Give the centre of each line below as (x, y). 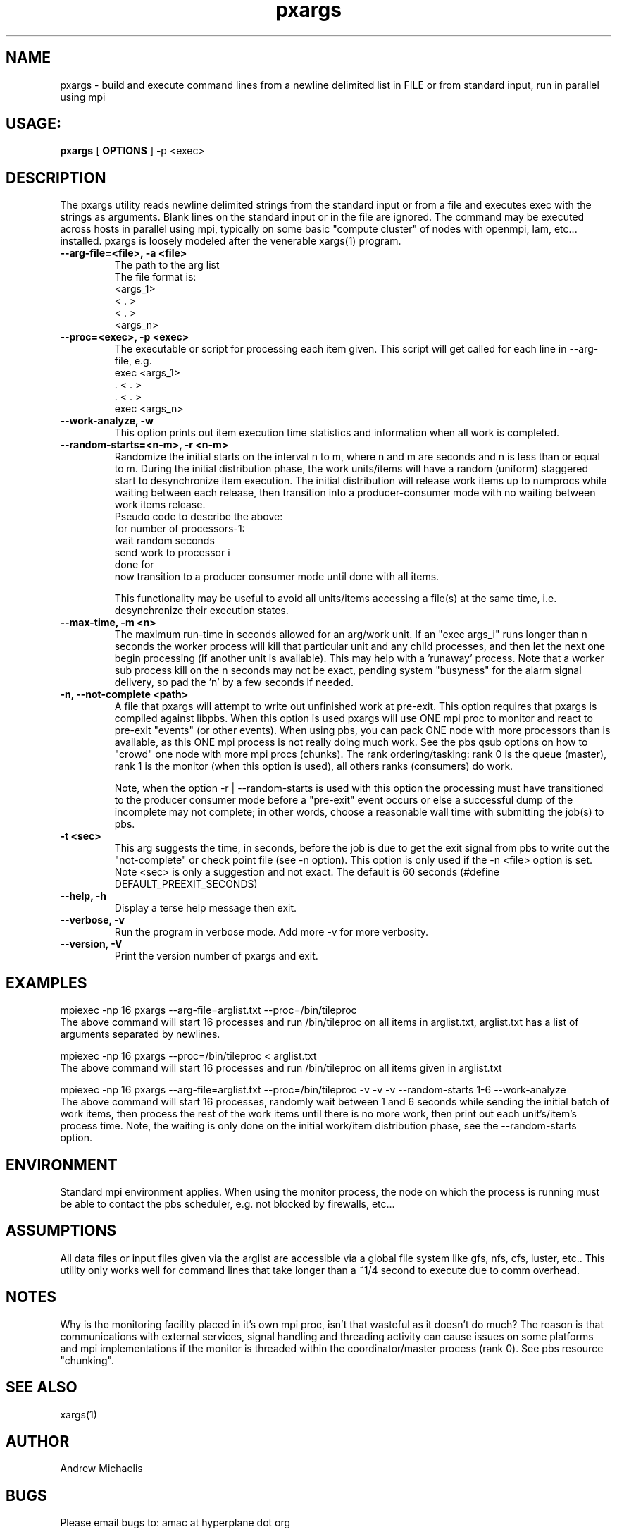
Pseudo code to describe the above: (199, 517)
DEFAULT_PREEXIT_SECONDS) (186, 884)
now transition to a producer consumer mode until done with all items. (277, 577)
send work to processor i (172, 553)
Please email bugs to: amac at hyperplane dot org (175, 1523)
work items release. (160, 505)
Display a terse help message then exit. (206, 908)
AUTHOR (38, 1441)
